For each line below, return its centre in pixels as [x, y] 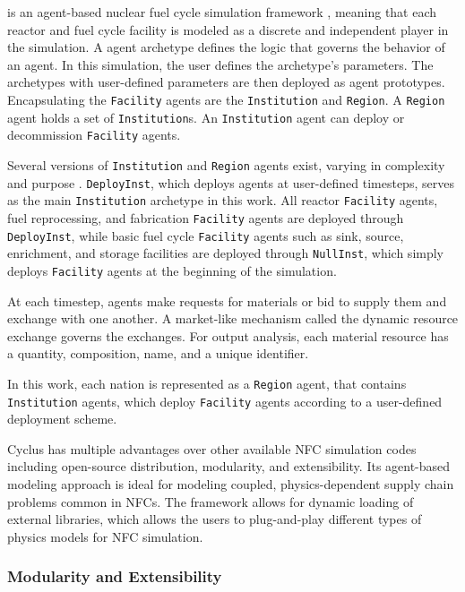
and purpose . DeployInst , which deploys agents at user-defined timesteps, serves [231, 182]
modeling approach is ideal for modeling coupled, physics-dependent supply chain [231, 484]
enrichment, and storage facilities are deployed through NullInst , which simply [226, 253]
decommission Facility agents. [94, 135]
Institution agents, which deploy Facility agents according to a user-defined [225, 401]
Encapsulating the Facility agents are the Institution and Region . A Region [226, 99]
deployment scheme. [62, 419]
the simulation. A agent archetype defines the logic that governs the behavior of [226, 47]
